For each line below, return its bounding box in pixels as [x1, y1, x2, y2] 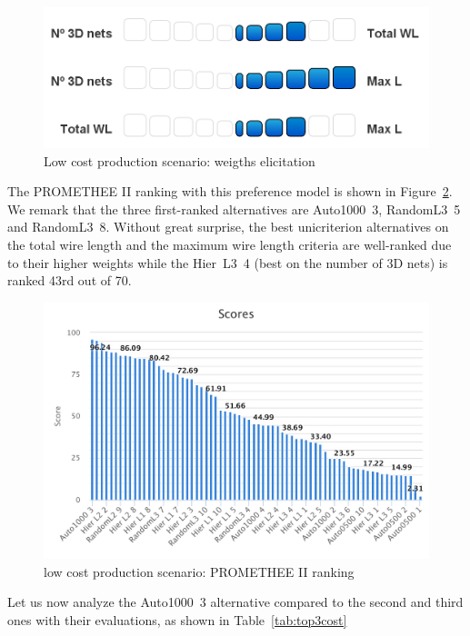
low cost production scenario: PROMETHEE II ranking [44, 561, 355, 581]
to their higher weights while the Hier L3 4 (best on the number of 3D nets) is [7, 253, 448, 272]
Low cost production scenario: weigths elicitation [44, 151, 315, 170]
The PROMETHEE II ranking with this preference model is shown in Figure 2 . [7, 182, 453, 201]
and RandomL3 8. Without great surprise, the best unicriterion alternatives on [7, 217, 449, 236]
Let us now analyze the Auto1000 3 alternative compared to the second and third [7, 592, 464, 611]
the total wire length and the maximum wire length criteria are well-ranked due [7, 234, 452, 253]
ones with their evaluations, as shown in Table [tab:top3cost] [7, 610, 347, 629]
